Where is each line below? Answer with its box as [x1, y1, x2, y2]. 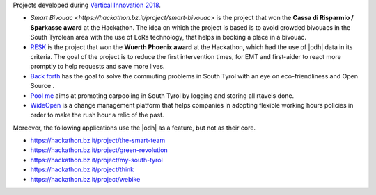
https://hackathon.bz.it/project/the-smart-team [30, 136, 166, 145]
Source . [30, 82, 55, 90]
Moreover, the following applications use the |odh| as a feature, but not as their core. [13, 124, 256, 132]
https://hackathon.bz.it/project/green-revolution [30, 146, 168, 154]
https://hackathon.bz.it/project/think [30, 165, 134, 173]
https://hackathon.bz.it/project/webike [30, 175, 141, 183]
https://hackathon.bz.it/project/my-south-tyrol [30, 155, 163, 164]
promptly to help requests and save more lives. [30, 62, 165, 71]
